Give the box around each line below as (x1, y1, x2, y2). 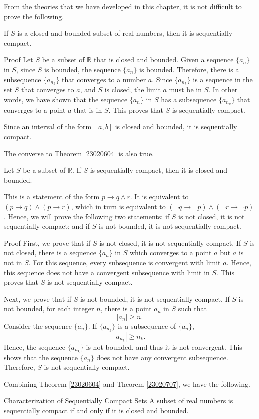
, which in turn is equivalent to (71, 201, 166, 212)
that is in (74, 104, 102, 115)
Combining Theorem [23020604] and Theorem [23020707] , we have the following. (4, 378, 250, 389)
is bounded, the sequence (44, 64, 121, 74)
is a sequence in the (193, 74, 253, 84)
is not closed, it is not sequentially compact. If (99, 237, 241, 248)
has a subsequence (161, 94, 217, 105)
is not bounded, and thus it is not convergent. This (86, 341, 242, 352)
